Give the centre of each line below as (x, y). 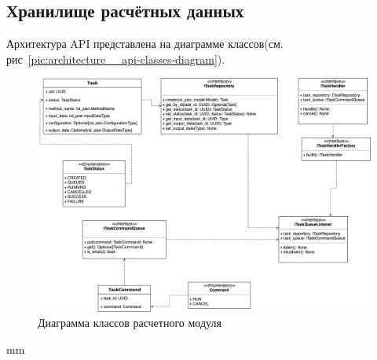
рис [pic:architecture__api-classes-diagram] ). (116, 59)
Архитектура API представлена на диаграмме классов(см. (145, 44)
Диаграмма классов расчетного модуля (130, 323)
